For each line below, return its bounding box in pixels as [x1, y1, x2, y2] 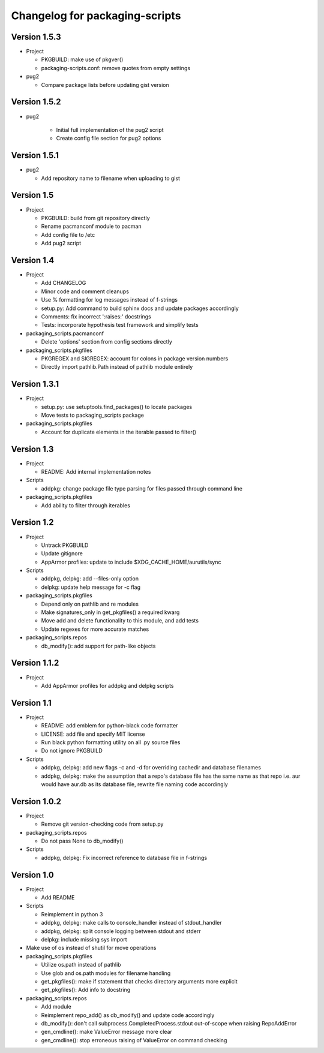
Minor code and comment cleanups [41, 288, 129, 295]
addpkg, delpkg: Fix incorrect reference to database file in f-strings [41, 854, 208, 861]
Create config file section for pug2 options [56, 135, 161, 142]
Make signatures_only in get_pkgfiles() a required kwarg [41, 609, 180, 616]
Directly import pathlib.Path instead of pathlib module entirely [41, 363, 193, 371]
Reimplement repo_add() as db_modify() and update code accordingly [41, 1011, 215, 1019]
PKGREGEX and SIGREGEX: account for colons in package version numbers [41, 354, 229, 362]
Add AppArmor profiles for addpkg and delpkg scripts [41, 682, 174, 689]
